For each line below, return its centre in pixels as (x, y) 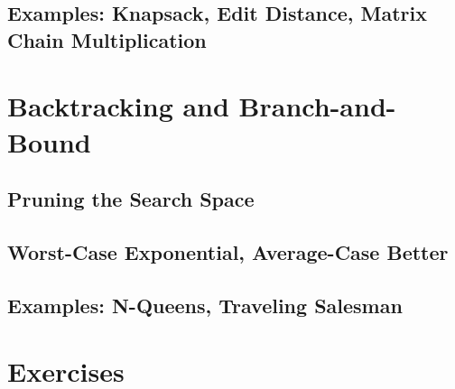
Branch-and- (317, 106)
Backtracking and (118, 106)
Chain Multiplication (107, 39)
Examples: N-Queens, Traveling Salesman (205, 305)
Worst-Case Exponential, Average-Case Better (228, 251)
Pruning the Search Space (131, 199)
